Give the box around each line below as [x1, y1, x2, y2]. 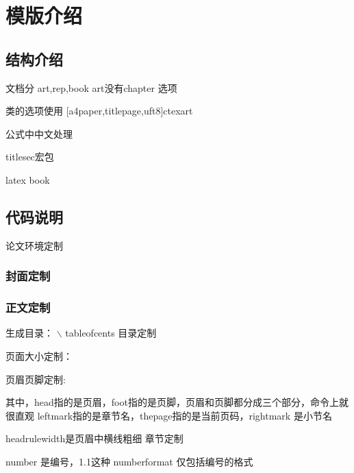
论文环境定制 [5, 238, 63, 252]
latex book [5, 172, 50, 186]
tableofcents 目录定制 [65, 326, 157, 340]
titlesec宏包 [5, 149, 54, 164]
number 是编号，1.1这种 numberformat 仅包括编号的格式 [5, 454, 253, 468]
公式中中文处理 [5, 126, 73, 141]
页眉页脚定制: [5, 372, 66, 386]
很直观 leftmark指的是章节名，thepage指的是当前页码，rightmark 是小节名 [5, 408, 332, 422]
